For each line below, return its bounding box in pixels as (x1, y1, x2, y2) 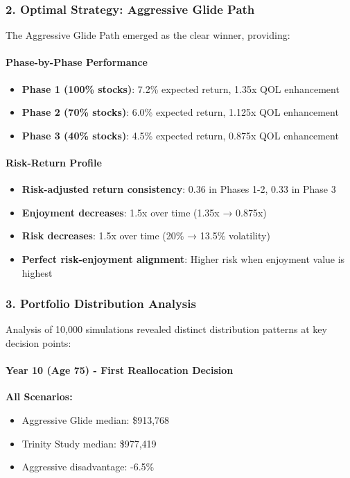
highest (21, 265, 53, 280)
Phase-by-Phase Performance (6, 55, 148, 69)
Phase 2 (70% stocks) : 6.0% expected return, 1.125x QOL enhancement (21, 105, 339, 119)
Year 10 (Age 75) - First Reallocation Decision (6, 363, 234, 377)
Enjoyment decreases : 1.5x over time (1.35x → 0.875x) (21, 205, 267, 219)
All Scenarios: (6, 389, 73, 404)
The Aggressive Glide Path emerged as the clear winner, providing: (6, 28, 290, 42)
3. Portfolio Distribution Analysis (6, 295, 196, 312)
